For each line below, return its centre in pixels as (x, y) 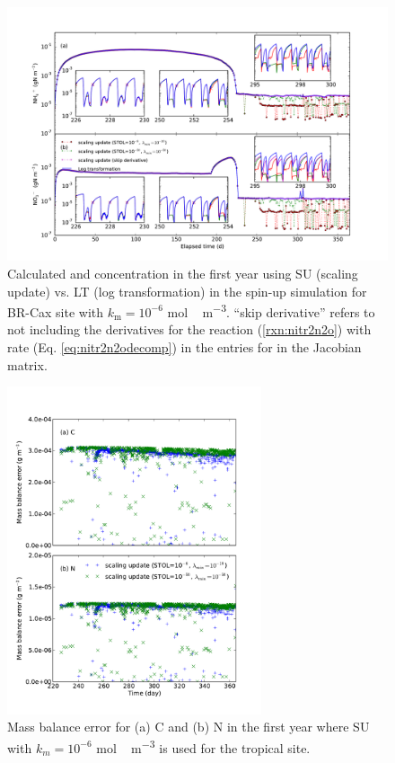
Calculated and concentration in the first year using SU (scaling (183, 273)
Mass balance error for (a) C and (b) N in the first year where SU (189, 727)
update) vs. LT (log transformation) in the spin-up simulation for (187, 291)
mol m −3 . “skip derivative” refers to (271, 311)
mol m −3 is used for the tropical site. (203, 746)
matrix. (27, 364)
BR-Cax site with (56, 311)
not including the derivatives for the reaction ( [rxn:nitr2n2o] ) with (189, 329)
